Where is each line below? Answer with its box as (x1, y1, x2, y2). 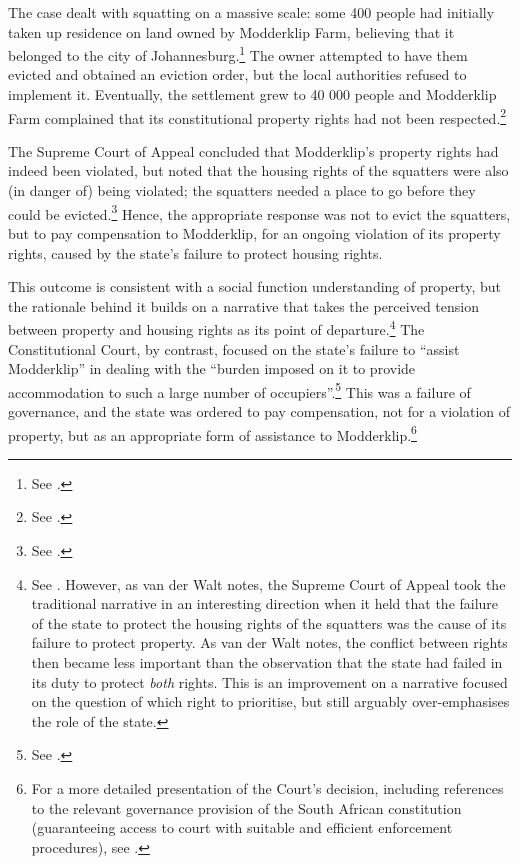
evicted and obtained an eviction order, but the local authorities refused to (8, 64, 467, 85)
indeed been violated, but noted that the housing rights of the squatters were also (8, 160, 509, 181)
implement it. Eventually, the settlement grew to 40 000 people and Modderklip (8, 84, 497, 105)
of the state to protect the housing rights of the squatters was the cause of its (31, 612, 507, 633)
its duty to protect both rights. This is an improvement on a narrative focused (31, 671, 508, 692)
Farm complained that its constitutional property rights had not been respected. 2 (8, 104, 507, 128)
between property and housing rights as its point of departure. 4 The (8, 316, 425, 339)
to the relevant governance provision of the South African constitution (31, 797, 462, 818)
